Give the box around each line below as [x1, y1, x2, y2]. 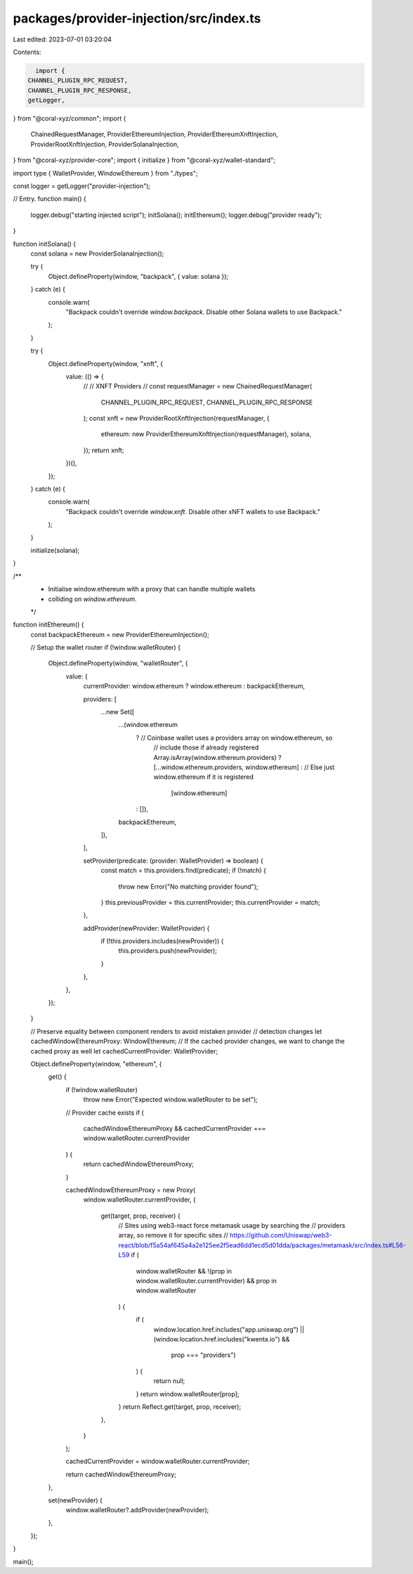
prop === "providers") [171, 1351, 236, 1359]
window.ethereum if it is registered [153, 773, 254, 781]
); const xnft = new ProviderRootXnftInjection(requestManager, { [83, 414, 270, 423]
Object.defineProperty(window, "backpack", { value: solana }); [48, 272, 228, 280]
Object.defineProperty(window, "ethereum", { [30, 1059, 162, 1068]
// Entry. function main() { [13, 195, 87, 203]
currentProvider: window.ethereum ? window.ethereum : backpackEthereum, [83, 682, 306, 690]
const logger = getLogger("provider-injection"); [13, 182, 151, 190]
